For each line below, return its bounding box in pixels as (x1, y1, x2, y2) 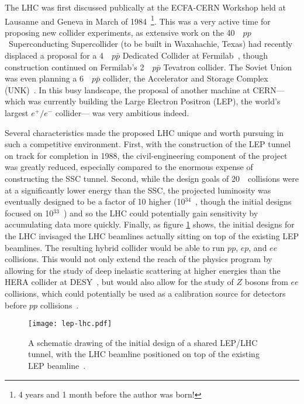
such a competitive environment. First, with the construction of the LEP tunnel (5, 138, 291, 150)
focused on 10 (5, 206, 54, 219)
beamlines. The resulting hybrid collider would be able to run (5, 241, 225, 253)
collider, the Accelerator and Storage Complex (102, 72, 268, 84)
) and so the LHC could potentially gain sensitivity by (63, 206, 258, 219)
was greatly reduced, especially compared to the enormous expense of (5, 161, 253, 173)
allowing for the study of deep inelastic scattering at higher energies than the (5, 264, 281, 276)
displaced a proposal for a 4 (5, 49, 104, 62)
